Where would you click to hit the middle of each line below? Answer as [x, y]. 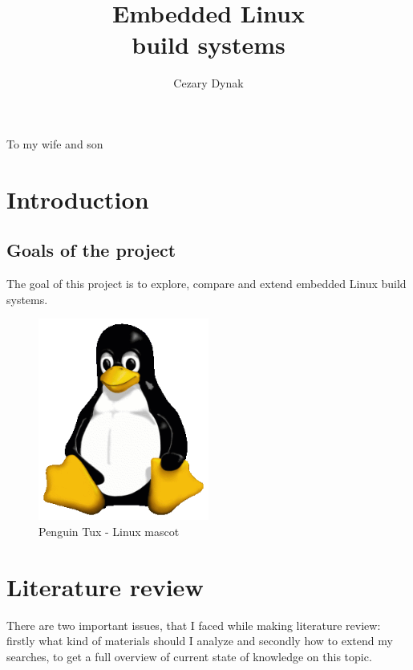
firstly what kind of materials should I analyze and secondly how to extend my [200, 641]
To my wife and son [55, 143]
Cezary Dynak [209, 83]
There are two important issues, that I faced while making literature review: [194, 625]
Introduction [78, 199]
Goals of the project [91, 250]
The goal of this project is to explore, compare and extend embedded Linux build [206, 284]
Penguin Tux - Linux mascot [109, 532]
